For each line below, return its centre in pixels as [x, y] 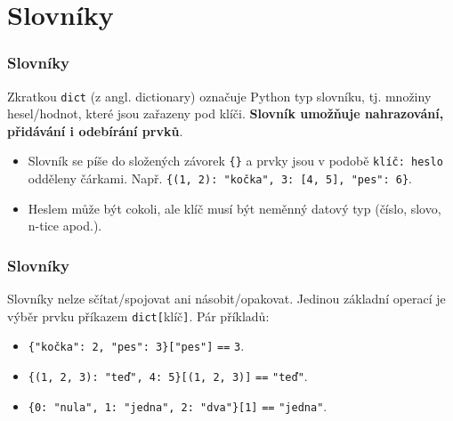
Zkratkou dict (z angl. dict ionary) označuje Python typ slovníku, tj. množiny [219, 96]
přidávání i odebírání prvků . [95, 130]
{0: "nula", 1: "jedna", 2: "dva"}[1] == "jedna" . [178, 405]
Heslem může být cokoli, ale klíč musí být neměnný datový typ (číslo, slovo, [235, 208]
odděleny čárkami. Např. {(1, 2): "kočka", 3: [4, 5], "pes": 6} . [220, 178]
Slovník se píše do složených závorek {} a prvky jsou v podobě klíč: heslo [235, 161]
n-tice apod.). [65, 226]
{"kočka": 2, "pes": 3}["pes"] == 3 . [136, 346]
